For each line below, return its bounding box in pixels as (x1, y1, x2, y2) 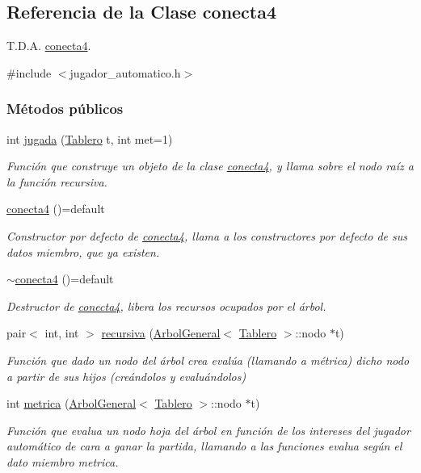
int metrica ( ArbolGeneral (6, 395, 137, 412)
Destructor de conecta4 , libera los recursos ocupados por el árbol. (6, 297, 326, 314)
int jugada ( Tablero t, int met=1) (6, 130, 173, 147)
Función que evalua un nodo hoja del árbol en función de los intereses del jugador (6, 421, 410, 438)
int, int (44, 324, 79, 341)
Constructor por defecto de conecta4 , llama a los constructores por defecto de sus (6, 227, 407, 244)
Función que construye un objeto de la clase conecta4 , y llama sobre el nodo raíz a (6, 157, 414, 174)
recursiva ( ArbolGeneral (101, 324, 221, 341)
